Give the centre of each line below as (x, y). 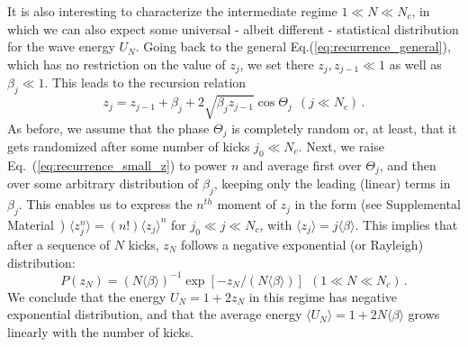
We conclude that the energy (87, 296)
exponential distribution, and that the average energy (155, 314)
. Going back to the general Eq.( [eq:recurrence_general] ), (293, 46)
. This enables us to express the (105, 204)
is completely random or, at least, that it (344, 128)
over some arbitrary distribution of (103, 183)
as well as (415, 64)
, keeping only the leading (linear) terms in (332, 183)
